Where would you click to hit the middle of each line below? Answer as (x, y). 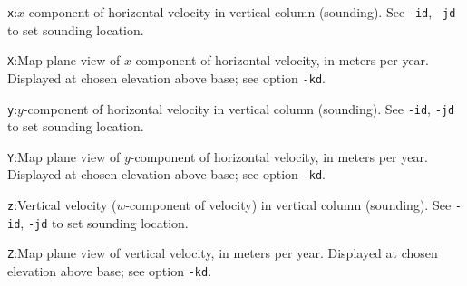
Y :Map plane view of (64, 156)
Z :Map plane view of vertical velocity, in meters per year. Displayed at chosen (223, 253)
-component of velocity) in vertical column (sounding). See (288, 205)
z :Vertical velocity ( (62, 205)
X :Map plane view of (64, 60)
